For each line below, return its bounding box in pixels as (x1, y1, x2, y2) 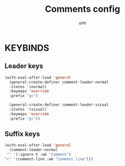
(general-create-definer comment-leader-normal (9, 80, 109, 84)
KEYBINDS (4, 42, 49, 53)
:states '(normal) (9, 84, 47, 89)
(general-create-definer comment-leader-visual (9, 102, 109, 107)
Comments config (44, 3, 121, 15)
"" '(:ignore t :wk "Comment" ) (6, 152, 71, 157)
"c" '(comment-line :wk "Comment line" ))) (4, 157, 93, 162)
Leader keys (4, 62, 43, 70)
